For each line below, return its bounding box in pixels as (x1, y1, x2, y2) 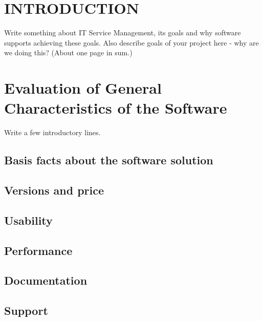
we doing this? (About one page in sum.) (4, 47, 133, 58)
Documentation (4, 272, 87, 288)
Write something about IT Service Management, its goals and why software (4, 27, 241, 38)
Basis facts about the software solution (4, 152, 213, 168)
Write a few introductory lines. (4, 127, 101, 138)
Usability (4, 212, 53, 228)
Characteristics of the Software (4, 97, 227, 118)
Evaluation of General (4, 77, 162, 98)
